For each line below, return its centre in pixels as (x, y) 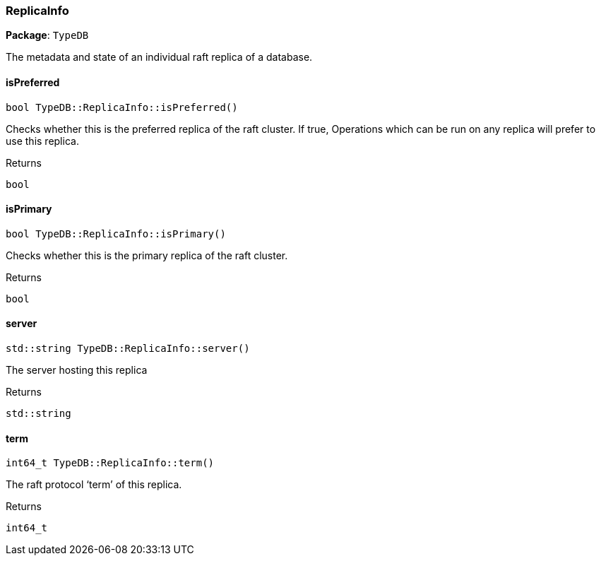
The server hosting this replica (77, 370)
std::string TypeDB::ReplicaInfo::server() (128, 349)
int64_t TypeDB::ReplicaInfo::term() (110, 463)
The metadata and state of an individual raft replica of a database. (159, 57)
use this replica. (42, 141)
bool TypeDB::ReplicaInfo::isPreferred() (122, 107)
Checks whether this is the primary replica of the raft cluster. (147, 255)
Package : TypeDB (47, 35)
